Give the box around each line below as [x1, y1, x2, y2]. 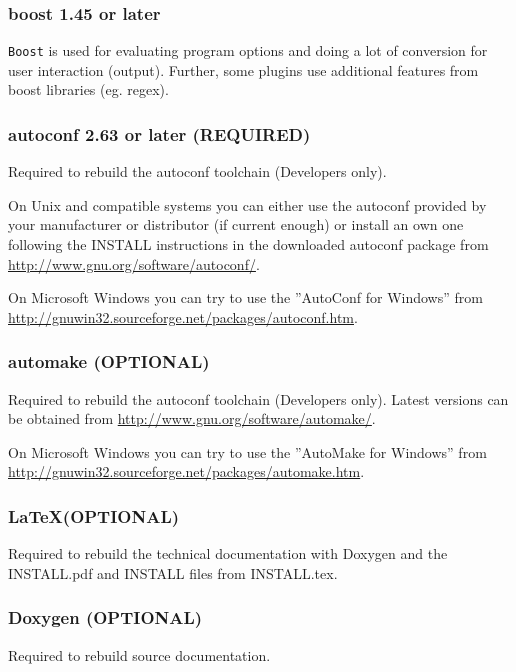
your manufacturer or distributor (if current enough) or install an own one [8, 214, 464, 235]
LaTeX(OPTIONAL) [8, 503, 180, 528]
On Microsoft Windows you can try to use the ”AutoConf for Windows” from [8, 287, 483, 308]
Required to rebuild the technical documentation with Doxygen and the [8, 543, 448, 564]
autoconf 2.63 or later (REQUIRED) [8, 121, 311, 146]
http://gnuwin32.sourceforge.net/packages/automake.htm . [8, 461, 365, 482]
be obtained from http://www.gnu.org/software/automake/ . [8, 408, 376, 429]
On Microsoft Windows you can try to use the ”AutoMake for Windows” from [8, 441, 487, 462]
